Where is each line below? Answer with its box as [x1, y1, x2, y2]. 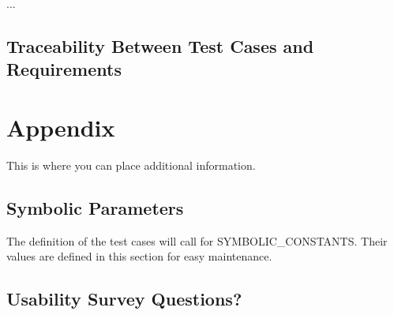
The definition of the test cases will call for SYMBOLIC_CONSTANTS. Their [6, 232, 388, 249]
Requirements [6, 57, 122, 81]
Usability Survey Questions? [6, 287, 242, 311]
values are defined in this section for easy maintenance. [6, 248, 272, 264]
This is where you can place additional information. [6, 156, 256, 173]
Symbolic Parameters [6, 195, 184, 219]
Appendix [6, 111, 115, 143]
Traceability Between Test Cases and [6, 33, 314, 58]
